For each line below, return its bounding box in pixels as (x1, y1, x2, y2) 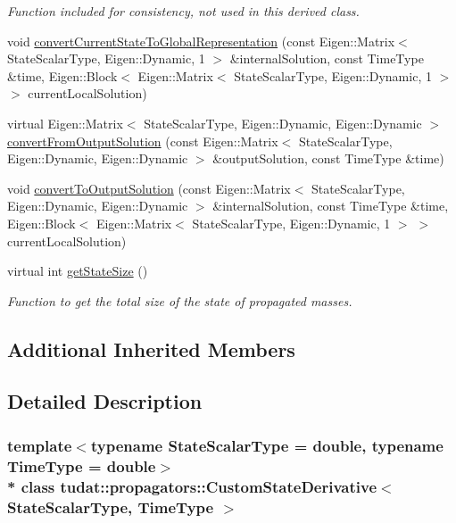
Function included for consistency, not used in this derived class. (7, 2, 360, 20)
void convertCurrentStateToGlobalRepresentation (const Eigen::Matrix (7, 31, 395, 50)
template (7, 434, 72, 456)
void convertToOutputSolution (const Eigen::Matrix (7, 178, 291, 197)
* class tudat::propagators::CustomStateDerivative (7, 475, 377, 497)
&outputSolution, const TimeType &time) (212, 149, 444, 168)
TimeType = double (7, 454, 156, 477)
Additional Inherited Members (7, 335, 295, 362)
